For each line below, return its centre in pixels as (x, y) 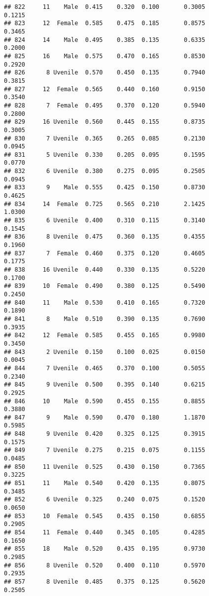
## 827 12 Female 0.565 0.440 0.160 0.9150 (105, 89)
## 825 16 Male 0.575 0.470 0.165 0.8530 (105, 56)
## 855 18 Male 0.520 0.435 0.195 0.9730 (105, 549)
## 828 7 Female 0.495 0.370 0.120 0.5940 (105, 105)
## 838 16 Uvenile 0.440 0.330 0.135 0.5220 (105, 270)
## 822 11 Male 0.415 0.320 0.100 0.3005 (105, 7)
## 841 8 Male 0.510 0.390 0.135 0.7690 (105, 319)
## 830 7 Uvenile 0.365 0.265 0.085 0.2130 (105, 138)
